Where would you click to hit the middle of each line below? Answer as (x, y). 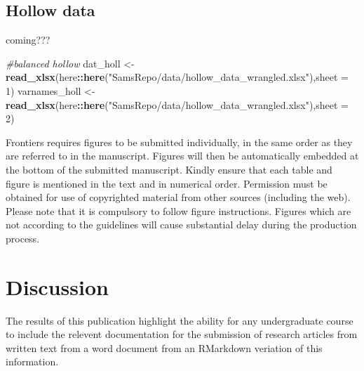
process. (23, 238)
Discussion (57, 286)
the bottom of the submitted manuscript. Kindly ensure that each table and (169, 169)
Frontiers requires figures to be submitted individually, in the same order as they (179, 142)
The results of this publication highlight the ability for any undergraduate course (180, 320)
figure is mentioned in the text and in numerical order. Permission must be (167, 183)
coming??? (28, 40)
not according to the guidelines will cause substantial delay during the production (181, 224)
